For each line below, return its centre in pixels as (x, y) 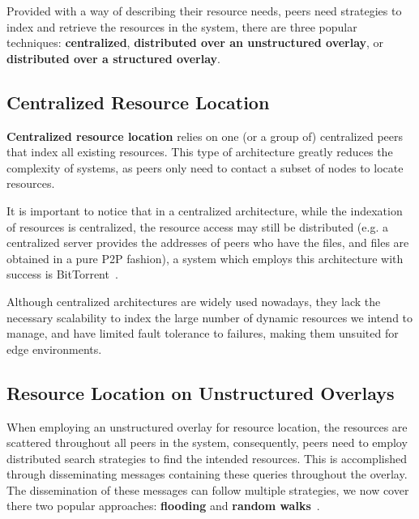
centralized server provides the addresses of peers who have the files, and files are (208, 242)
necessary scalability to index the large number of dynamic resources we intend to (210, 317)
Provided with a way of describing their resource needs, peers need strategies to (204, 11)
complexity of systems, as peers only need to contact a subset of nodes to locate (205, 167)
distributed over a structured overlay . (113, 58)
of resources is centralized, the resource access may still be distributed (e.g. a (197, 226)
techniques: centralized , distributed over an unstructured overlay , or (195, 43)
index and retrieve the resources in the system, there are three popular (182, 26)
